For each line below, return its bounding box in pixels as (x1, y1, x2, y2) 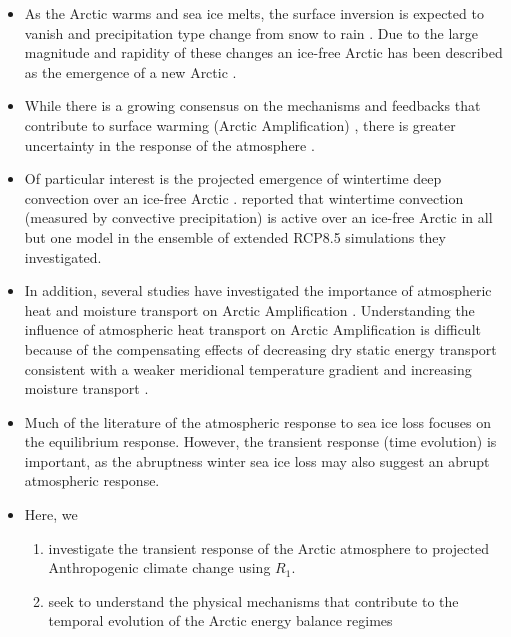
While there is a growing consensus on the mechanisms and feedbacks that (24, 95, 481, 116)
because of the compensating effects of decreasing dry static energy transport (24, 338, 497, 359)
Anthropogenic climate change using (48, 557, 271, 578)
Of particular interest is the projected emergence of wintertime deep (24, 168, 442, 189)
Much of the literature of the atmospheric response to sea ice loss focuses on (24, 411, 492, 432)
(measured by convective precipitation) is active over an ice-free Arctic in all (24, 207, 493, 228)
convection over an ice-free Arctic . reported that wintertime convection (24, 187, 464, 208)
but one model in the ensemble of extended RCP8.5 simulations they (24, 226, 446, 247)
